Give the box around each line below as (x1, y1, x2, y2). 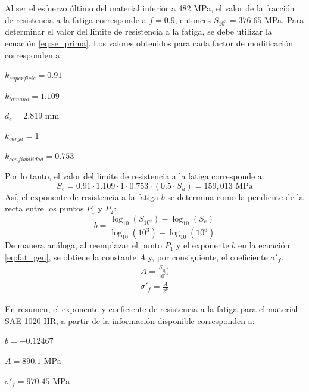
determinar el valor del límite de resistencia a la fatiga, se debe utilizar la (5, 25, 272, 38)
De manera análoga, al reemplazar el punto (5, 239, 162, 251)
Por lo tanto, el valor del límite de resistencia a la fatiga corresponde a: (5, 169, 264, 182)
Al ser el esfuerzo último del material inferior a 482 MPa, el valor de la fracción (5, 2, 295, 14)
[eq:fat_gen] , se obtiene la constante (5, 251, 137, 263)
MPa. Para (264, 13, 304, 26)
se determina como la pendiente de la (167, 190, 304, 203)
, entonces (174, 13, 211, 26)
